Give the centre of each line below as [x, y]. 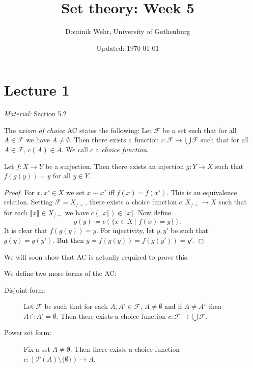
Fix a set [37, 349]
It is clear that [26, 230]
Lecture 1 [37, 90]
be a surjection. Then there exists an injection [115, 166]
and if [173, 306]
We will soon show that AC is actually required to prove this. [97, 256]
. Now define [153, 212]
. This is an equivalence [202, 192]
